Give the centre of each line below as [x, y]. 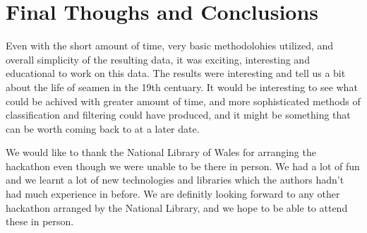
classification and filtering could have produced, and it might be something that [178, 115]
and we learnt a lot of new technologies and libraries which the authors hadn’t [175, 180]
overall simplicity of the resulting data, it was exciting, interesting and [158, 59]
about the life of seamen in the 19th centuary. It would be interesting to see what [182, 86]
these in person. [40, 221]
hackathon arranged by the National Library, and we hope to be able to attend [177, 207]
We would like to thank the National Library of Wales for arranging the [161, 152]
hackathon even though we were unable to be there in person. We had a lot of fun [183, 166]
